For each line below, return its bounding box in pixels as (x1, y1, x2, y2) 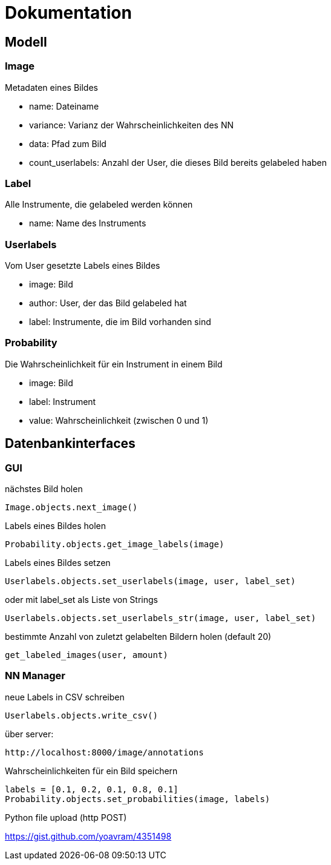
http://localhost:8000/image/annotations (5, 747, 204, 757)
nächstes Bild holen (5, 484, 83, 495)
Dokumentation (5, 2, 132, 23)
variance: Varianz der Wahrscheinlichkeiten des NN (29, 119, 234, 130)
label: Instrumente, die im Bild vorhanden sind (29, 317, 211, 327)
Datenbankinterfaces (5, 436, 136, 452)
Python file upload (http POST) (5, 812, 127, 823)
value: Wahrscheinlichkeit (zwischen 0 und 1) (29, 415, 209, 426)
